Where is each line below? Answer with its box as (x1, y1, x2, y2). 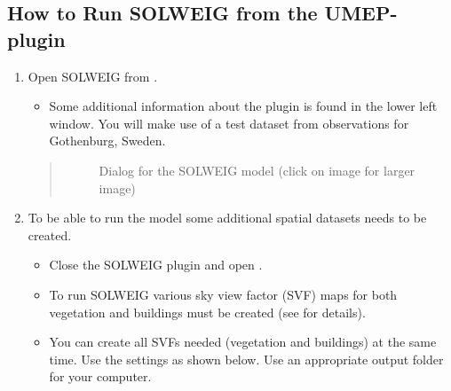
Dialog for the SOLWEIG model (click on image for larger (99, 160, 415, 179)
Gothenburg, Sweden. (49, 131, 166, 150)
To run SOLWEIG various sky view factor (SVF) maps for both (49, 285, 398, 303)
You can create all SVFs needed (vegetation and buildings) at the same (49, 332, 437, 351)
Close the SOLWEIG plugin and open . (49, 255, 263, 274)
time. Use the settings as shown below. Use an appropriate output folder (49, 349, 444, 368)
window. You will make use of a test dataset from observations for (49, 113, 409, 132)
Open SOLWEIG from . (28, 66, 158, 85)
